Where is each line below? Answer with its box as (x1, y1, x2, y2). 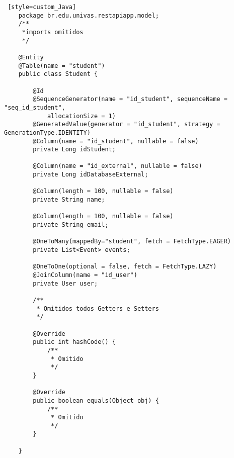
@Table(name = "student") (18, 62, 105, 69)
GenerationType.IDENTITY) (4, 129, 91, 136)
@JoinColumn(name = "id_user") (33, 271, 137, 279)
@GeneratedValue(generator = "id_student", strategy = (33, 121, 220, 128)
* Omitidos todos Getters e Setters (36, 305, 159, 312)
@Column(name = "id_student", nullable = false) (33, 137, 199, 145)
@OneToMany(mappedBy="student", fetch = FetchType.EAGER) (33, 238, 231, 245)
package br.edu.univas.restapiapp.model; (18, 12, 159, 19)
